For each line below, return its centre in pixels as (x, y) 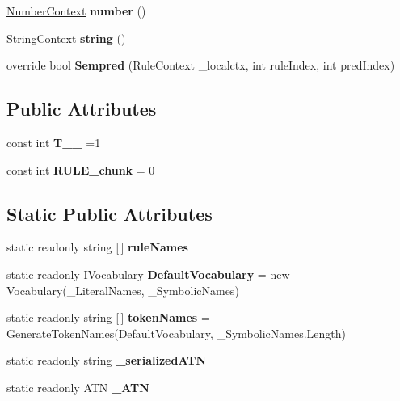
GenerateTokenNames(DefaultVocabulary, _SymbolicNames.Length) (176, 333)
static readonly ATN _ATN (78, 387)
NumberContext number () (76, 11)
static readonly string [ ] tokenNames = (108, 317)
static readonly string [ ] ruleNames (97, 247)
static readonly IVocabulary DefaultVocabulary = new (148, 274)
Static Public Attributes (109, 213)
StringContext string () (66, 38)
